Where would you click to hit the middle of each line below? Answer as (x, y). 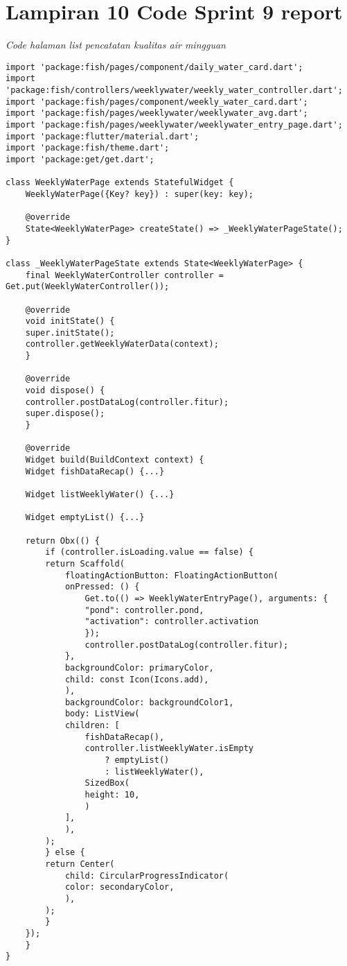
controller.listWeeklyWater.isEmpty (169, 749)
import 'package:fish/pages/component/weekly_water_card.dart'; (157, 102)
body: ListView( (102, 714)
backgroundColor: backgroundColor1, (149, 702)
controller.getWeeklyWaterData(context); (122, 344)
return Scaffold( (85, 563)
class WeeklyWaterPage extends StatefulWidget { (120, 183)
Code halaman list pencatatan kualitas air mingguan (116, 45)
